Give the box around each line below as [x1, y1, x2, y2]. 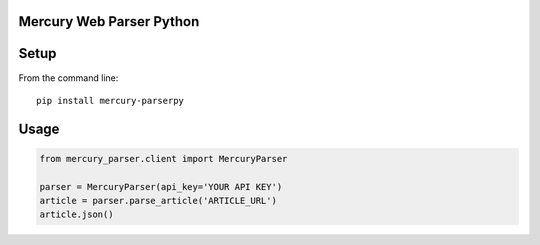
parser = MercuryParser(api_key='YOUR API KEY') [39, 181, 283, 192]
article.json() [39, 209, 114, 220]
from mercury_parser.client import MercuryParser [39, 153, 288, 164]
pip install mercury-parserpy [36, 95, 185, 106]
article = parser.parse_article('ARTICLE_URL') [39, 195, 277, 207]
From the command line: [18, 71, 119, 84]
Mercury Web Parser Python [18, 13, 200, 30]
